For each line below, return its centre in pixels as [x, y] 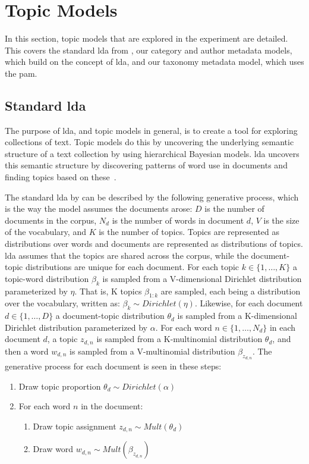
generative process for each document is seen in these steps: [113, 366]
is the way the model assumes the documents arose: [99, 209]
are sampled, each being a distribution [231, 291]
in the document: [112, 406]
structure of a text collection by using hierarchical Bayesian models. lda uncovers [152, 153]
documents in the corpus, [51, 220]
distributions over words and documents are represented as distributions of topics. [154, 244]
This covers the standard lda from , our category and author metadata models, [149, 50]
